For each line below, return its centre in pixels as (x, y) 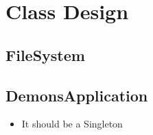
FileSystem (45, 54)
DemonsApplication (77, 95)
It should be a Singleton (72, 124)
